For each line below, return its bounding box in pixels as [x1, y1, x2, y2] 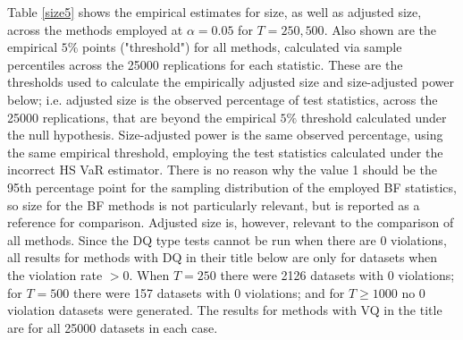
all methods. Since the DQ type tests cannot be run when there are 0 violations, [7, 230, 447, 249]
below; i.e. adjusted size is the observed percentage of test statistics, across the [7, 89, 438, 108]
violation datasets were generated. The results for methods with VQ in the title [7, 301, 442, 319]
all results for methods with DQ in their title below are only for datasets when [7, 248, 438, 267]
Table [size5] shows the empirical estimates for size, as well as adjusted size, [7, 3, 422, 21]
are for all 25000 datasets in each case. [7, 318, 218, 336]
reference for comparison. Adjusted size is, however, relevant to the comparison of [7, 213, 454, 232]
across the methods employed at [7, 20, 183, 38]
